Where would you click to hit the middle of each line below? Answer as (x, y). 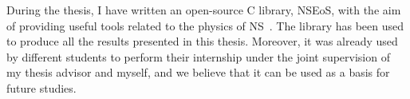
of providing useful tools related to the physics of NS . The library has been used (205, 25)
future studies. (41, 87)
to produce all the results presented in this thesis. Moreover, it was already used (202, 41)
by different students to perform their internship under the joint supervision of (198, 56)
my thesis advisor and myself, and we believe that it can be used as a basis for (198, 72)
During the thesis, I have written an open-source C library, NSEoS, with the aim (204, 10)
